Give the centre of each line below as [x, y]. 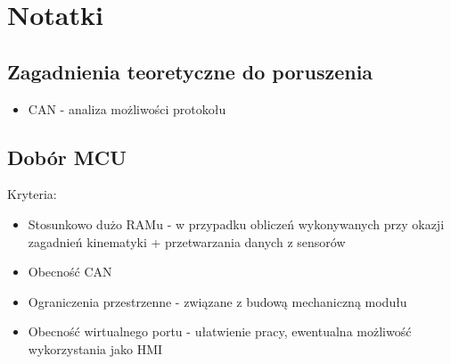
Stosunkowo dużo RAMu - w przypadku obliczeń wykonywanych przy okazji [236, 223]
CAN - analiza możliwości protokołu [127, 108]
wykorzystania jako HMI [95, 348]
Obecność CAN [70, 272]
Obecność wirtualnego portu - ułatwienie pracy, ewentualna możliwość [220, 331]
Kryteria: [32, 194]
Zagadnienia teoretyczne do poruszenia [190, 71]
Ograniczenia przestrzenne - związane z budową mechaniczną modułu [217, 301]
